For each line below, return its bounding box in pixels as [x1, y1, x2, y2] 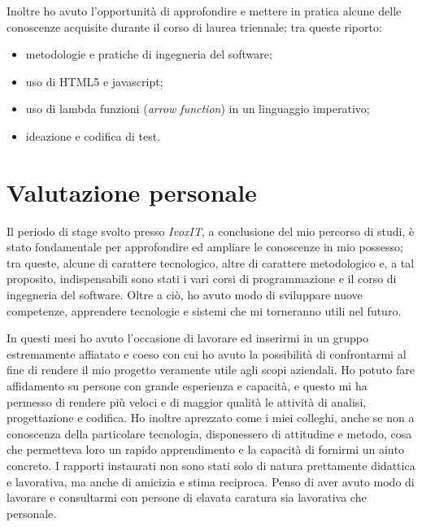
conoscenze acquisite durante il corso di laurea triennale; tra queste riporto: [7, 18, 382, 35]
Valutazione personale [7, 175, 257, 208]
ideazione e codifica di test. [25, 127, 161, 144]
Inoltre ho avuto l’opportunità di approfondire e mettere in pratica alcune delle [7, 2, 402, 19]
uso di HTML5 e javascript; [25, 72, 163, 89]
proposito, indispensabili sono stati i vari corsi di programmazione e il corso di [7, 270, 397, 287]
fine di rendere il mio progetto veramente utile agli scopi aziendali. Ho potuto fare [7, 361, 415, 378]
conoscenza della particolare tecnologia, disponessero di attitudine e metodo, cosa [7, 425, 412, 442]
